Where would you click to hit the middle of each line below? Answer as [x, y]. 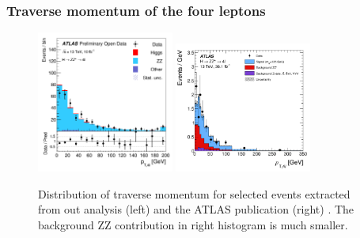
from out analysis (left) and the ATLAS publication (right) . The [196, 209]
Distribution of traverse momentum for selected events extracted [194, 193]
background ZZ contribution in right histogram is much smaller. [193, 224]
